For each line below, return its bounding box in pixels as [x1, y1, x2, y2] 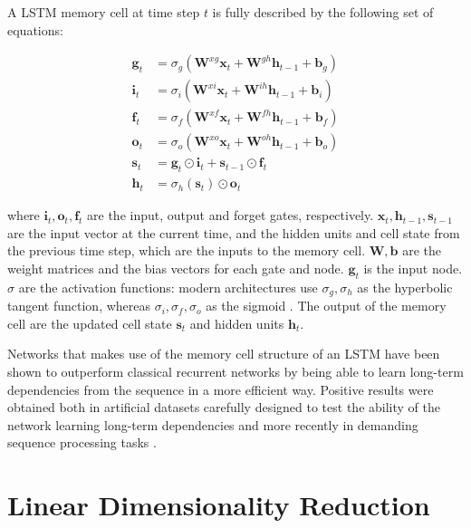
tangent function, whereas [7, 296, 151, 315]
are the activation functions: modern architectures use [18, 277, 318, 296]
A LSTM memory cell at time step [7, 3, 200, 21]
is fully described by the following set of [212, 3, 434, 21]
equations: [7, 20, 63, 39]
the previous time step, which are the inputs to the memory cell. [7, 241, 366, 260]
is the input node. [363, 258, 463, 277]
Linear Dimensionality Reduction [7, 486, 430, 523]
